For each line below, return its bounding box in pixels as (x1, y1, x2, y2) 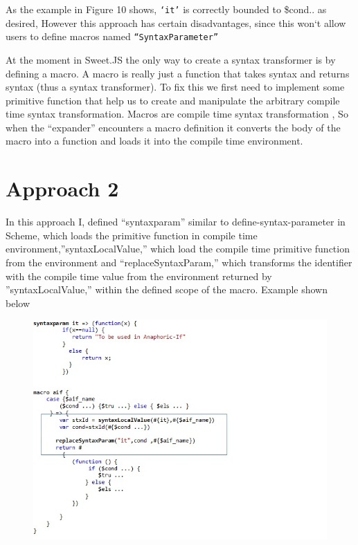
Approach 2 (6, 174, 119, 203)
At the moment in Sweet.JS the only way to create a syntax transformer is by (6, 52, 336, 66)
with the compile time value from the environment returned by (6, 268, 272, 283)
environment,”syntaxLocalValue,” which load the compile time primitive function (6, 241, 350, 256)
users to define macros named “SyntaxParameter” (6, 29, 219, 44)
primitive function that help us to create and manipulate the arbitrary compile (6, 93, 340, 107)
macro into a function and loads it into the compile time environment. (6, 133, 303, 148)
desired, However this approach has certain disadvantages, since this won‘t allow (6, 15, 346, 30)
